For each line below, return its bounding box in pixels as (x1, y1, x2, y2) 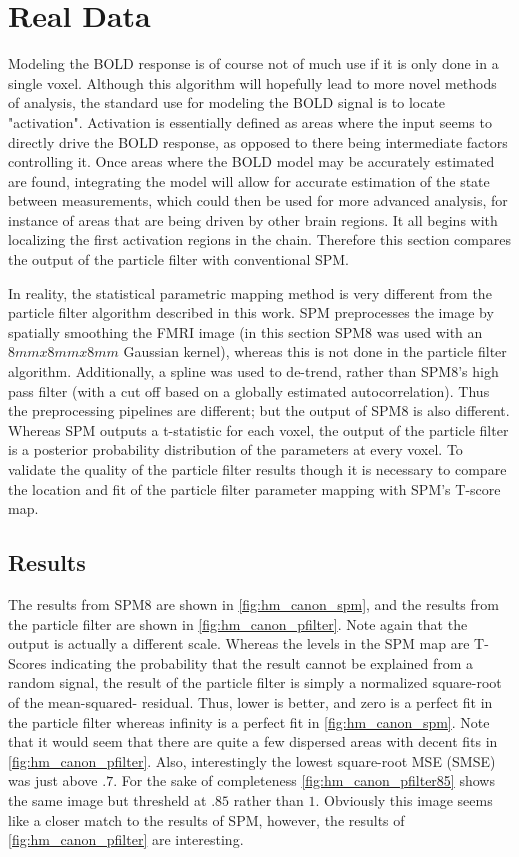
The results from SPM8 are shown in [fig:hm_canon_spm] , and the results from (8, 593, 499, 614)
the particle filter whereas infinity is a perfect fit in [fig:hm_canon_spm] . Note (8, 711, 490, 732)
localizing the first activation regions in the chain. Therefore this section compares (8, 229, 512, 250)
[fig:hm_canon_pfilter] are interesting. (8, 829, 244, 850)
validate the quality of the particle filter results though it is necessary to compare (8, 459, 507, 479)
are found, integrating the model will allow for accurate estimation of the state (8, 170, 490, 191)
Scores (8, 652, 47, 673)
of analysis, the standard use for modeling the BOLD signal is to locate (8, 92, 446, 113)
